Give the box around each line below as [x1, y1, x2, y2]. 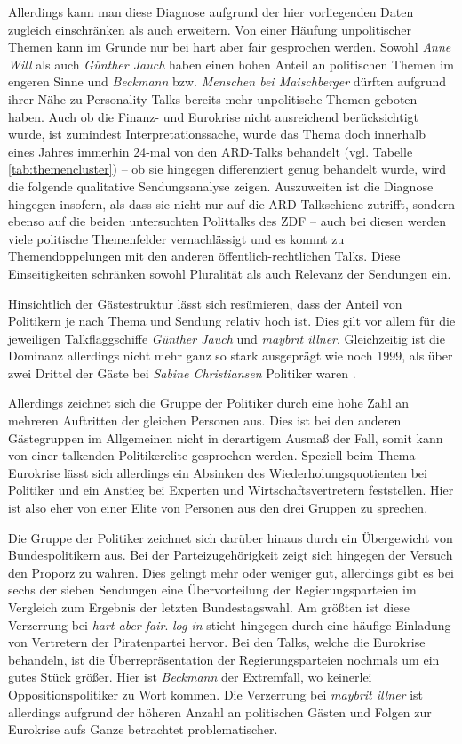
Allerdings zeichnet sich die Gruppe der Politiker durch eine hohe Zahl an [8, 393, 409, 412]
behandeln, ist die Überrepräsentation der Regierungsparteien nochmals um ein [8, 650, 440, 668]
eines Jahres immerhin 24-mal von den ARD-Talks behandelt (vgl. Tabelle [8, 142, 413, 160]
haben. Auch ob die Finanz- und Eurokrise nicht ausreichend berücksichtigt [8, 107, 419, 125]
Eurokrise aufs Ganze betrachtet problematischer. [8, 720, 278, 739]
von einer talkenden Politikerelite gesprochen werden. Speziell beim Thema [8, 446, 416, 465]
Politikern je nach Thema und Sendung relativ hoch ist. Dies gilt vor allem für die [8, 311, 456, 330]
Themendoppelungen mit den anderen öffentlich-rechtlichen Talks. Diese [8, 247, 401, 265]
